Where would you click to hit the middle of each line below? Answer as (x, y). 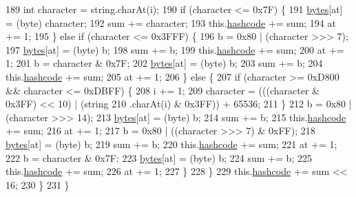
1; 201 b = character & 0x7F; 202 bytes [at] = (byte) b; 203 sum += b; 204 (164, 63)
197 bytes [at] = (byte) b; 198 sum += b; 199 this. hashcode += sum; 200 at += (175, 49)
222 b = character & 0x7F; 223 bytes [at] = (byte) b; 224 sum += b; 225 (159, 157)
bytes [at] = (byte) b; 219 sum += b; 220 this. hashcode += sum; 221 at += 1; (171, 144)
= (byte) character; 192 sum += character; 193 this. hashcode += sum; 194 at (171, 22)
